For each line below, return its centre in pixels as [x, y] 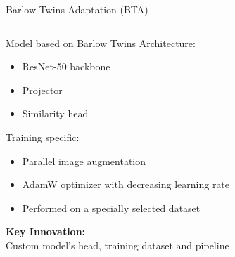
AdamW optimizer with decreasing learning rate [126, 184]
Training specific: [43, 137]
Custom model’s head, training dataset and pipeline [118, 245]
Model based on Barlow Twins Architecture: [101, 42]
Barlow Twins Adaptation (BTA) [77, 9]
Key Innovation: [46, 231]
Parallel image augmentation [84, 160]
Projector [42, 90]
